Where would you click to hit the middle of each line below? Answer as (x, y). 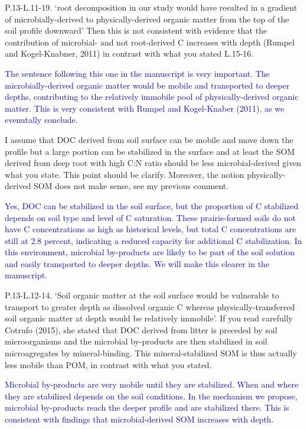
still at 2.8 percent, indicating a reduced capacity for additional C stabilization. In (153, 240)
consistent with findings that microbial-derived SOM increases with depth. (139, 419)
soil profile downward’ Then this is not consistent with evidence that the (136, 30)
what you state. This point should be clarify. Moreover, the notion (125, 174)
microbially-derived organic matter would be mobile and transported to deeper (147, 85)
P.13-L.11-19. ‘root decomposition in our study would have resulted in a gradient (151, 7)
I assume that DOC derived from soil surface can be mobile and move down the (149, 139)
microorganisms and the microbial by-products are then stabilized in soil (136, 341)
